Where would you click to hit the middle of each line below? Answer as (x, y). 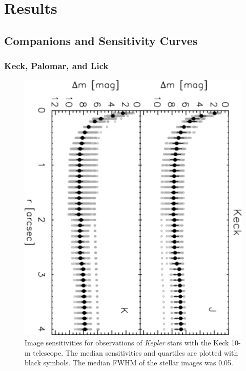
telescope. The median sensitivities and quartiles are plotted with (136, 352)
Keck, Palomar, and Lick (56, 66)
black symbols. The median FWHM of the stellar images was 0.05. (129, 363)
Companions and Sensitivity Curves (101, 40)
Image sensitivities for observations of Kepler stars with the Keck (127, 343)
